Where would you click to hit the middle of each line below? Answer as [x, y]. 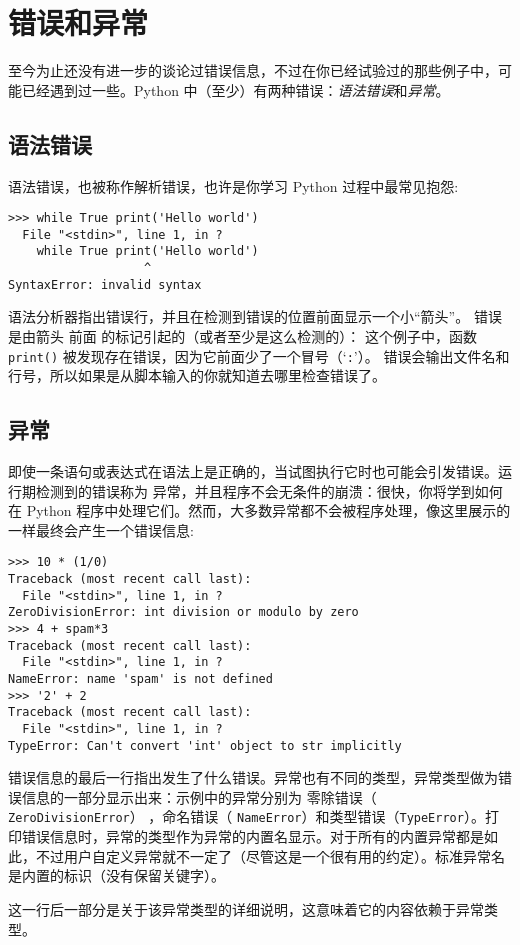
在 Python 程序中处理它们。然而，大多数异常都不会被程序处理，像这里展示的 [259, 510]
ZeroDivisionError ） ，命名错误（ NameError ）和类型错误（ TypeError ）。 [246, 816]
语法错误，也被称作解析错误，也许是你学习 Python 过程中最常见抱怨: [233, 185]
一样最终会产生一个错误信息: [101, 529]
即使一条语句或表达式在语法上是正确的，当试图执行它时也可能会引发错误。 [253, 471]
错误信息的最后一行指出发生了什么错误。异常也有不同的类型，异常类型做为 [253, 777]
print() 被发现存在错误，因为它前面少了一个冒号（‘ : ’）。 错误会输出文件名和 [259, 355]
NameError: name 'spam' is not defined [140, 679]
